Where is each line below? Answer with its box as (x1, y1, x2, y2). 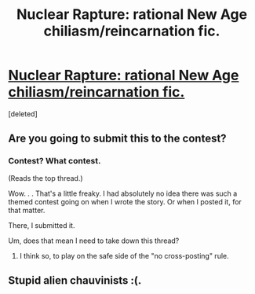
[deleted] (8, 108, 38, 119)
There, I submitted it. (8, 220, 75, 230)
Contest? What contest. (8, 156, 101, 167)
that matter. (8, 205, 46, 215)
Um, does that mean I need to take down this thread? (8, 236, 180, 245)
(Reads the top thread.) (8, 173, 84, 182)
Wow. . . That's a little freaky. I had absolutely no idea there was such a (8, 189, 238, 198)
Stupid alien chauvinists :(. (8, 274, 142, 288)
